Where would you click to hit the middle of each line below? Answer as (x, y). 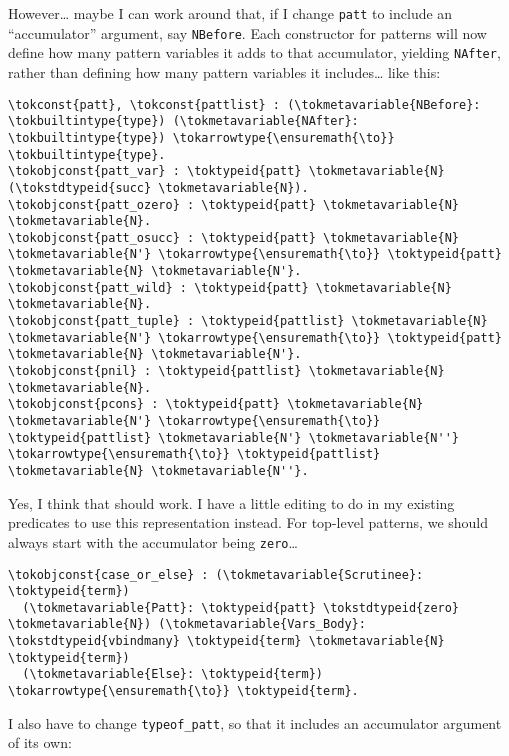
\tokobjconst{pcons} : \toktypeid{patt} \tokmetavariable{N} (216, 404)
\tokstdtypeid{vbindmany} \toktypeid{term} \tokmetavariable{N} (226, 641)
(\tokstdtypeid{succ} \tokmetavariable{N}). (158, 187)
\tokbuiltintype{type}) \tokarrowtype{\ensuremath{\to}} (201, 137)
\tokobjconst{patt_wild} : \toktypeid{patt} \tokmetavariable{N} (230, 287)
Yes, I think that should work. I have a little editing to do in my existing (231, 502)
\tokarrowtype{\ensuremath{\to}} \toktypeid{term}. (183, 691)
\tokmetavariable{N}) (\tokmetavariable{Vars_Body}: (187, 624)
